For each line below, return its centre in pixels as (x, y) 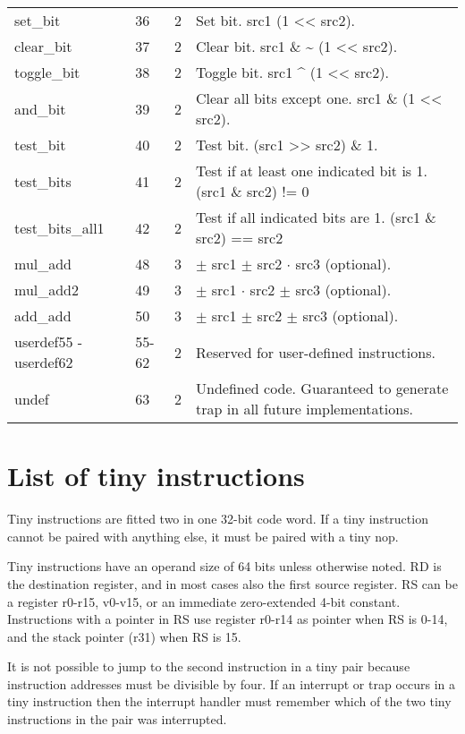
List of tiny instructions (156, 476)
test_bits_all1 (59, 227)
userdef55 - (49, 341)
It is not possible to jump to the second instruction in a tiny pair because (209, 666)
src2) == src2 (240, 238)
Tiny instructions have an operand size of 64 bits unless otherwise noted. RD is (224, 566)
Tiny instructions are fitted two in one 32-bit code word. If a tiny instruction (218, 519)
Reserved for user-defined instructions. (316, 352)
